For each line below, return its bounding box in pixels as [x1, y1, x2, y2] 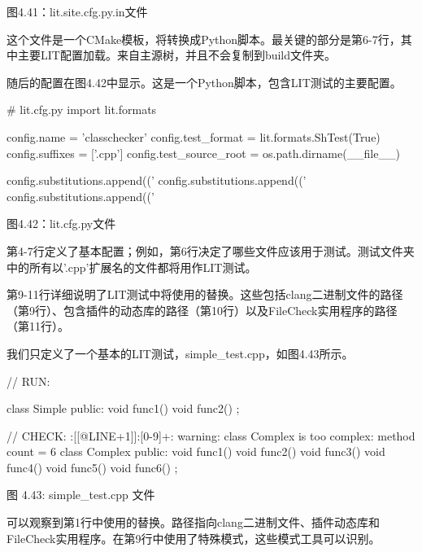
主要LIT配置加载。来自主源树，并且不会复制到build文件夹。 [17, 46, 337, 64]
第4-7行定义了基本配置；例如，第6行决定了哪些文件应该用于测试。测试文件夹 [7, 242, 415, 259]
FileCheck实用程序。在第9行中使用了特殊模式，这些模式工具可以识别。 [7, 529, 381, 546]
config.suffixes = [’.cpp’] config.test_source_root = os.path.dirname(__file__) [7, 144, 400, 161]
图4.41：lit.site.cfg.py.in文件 [7, 3, 148, 20]
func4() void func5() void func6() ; [7, 458, 178, 475]
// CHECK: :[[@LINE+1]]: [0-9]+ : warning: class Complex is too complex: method [7, 427, 415, 444]
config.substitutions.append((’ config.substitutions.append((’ [7, 172, 307, 189]
